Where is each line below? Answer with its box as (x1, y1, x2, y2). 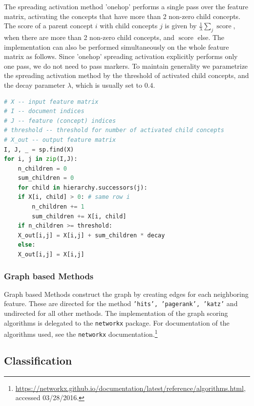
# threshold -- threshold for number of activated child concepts (4, 127, 225, 134)
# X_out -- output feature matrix (4, 136, 116, 143)
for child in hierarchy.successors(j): (18, 184, 148, 191)
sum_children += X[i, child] (32, 213, 127, 220)
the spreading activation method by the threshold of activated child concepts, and (4, 70, 249, 80)
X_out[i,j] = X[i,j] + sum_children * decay (18, 232, 165, 239)
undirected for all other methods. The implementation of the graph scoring (4, 308, 228, 318)
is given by (165, 20, 197, 31)
